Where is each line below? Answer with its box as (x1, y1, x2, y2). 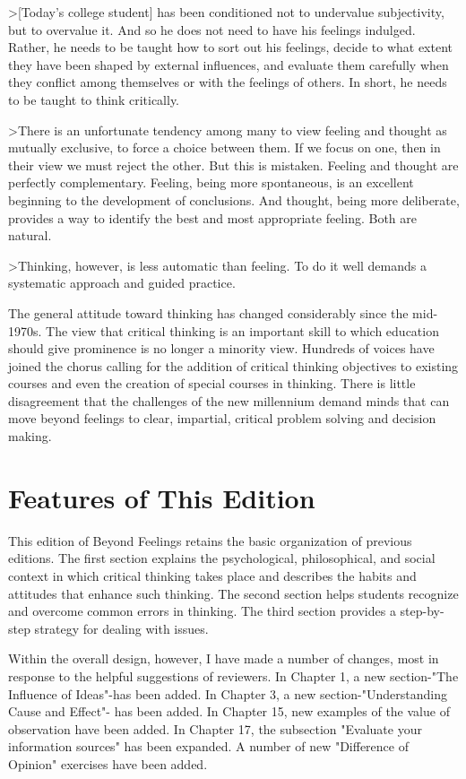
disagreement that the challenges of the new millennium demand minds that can (8, 391, 450, 410)
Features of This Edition (8, 479, 315, 515)
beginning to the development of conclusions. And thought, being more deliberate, (8, 190, 460, 209)
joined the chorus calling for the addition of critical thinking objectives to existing (8, 356, 459, 375)
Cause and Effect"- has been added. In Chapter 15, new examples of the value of (8, 702, 450, 721)
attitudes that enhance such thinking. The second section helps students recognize (8, 584, 459, 602)
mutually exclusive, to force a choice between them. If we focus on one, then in (8, 138, 441, 157)
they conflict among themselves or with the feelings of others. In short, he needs (8, 73, 447, 91)
